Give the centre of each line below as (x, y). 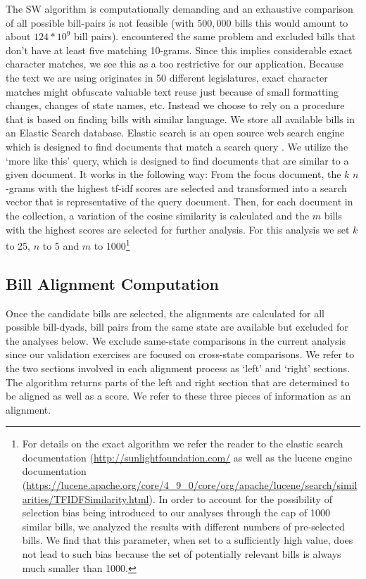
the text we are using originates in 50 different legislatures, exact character (167, 77)
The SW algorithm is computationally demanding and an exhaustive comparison (179, 8)
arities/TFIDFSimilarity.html (86, 498)
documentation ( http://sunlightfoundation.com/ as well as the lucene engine (187, 457)
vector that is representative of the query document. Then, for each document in (179, 202)
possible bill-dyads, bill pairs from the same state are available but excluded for (177, 327)
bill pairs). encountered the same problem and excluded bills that (215, 36)
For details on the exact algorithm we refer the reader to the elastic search (183, 444)
